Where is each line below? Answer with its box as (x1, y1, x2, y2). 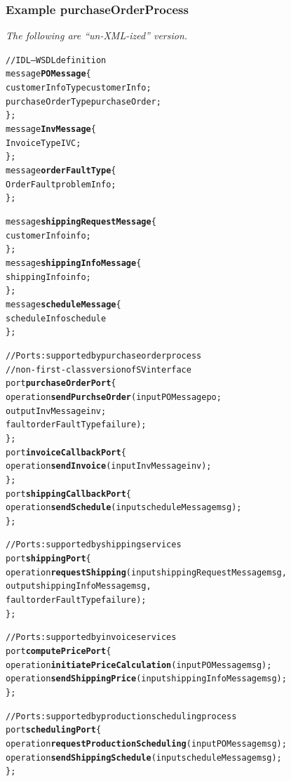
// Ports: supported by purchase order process (6, 350, 202, 361)
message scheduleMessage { (6, 299, 121, 309)
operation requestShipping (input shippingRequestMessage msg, (6, 567, 287, 578)
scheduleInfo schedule (6, 313, 107, 323)
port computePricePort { (6, 646, 111, 657)
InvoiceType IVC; (6, 138, 81, 148)
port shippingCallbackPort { (6, 488, 131, 499)
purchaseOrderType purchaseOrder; (6, 96, 161, 107)
